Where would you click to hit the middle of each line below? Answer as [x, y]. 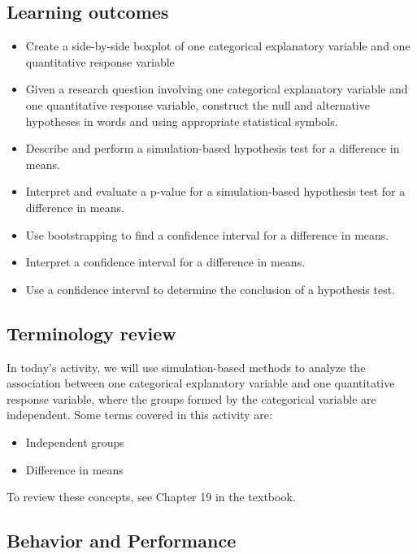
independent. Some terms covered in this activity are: [139, 415]
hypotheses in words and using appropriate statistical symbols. [182, 121]
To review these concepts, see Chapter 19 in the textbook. [151, 497]
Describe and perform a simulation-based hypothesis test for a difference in [213, 148]
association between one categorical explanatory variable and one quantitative [201, 383]
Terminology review [91, 333]
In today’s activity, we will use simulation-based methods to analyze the [186, 367]
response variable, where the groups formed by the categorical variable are [191, 398]
